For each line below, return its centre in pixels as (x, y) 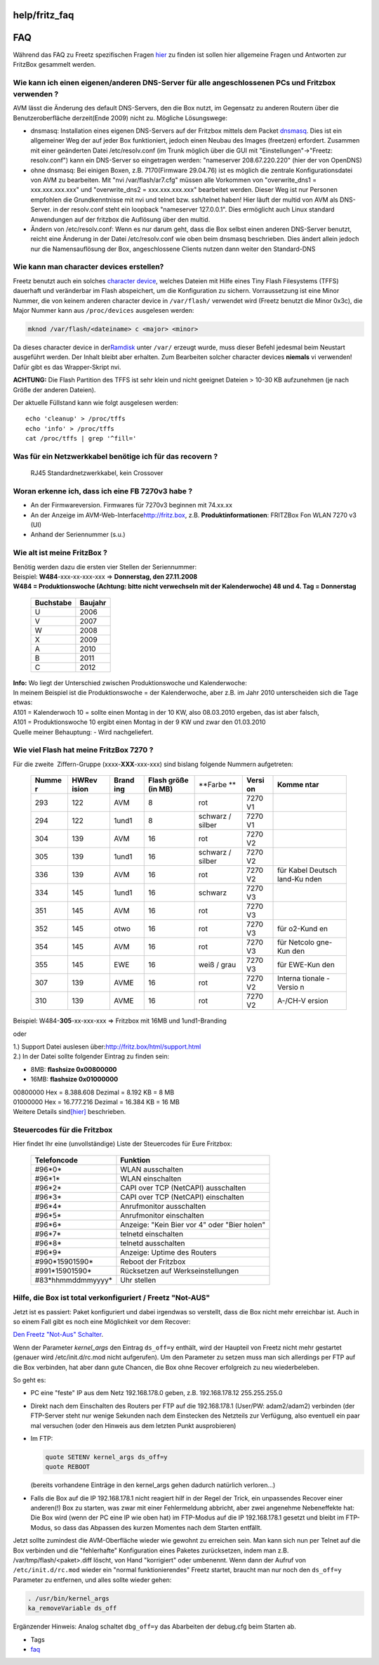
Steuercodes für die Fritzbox (63, 1130)
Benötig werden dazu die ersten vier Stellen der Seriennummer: (105, 566)
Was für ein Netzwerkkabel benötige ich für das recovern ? (115, 456)
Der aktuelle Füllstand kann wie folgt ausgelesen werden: (96, 402)
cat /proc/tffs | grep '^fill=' (81, 439)
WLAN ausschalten (152, 1169)
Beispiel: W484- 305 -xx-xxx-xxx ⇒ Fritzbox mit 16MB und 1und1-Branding (120, 1021)
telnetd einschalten (152, 1233)
